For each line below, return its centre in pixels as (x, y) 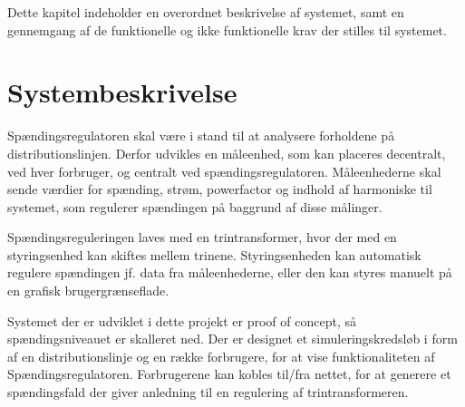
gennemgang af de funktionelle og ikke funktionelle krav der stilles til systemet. (227, 29)
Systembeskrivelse (122, 92)
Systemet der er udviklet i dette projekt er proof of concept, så (182, 320)
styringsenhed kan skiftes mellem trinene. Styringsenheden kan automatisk (214, 254)
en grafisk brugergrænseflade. (88, 291)
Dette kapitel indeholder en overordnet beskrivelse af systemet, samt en (206, 12)
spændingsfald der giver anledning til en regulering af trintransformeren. (208, 392)
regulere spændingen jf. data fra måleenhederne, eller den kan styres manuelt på (230, 272)
